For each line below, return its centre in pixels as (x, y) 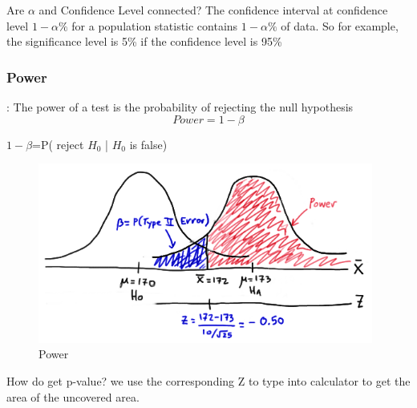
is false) (148, 144)
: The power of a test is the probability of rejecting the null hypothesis (180, 107)
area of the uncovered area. (73, 396)
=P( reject (58, 144)
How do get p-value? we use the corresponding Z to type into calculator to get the (208, 381)
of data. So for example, (340, 25)
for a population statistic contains (155, 25)
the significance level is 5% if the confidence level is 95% (144, 41)
